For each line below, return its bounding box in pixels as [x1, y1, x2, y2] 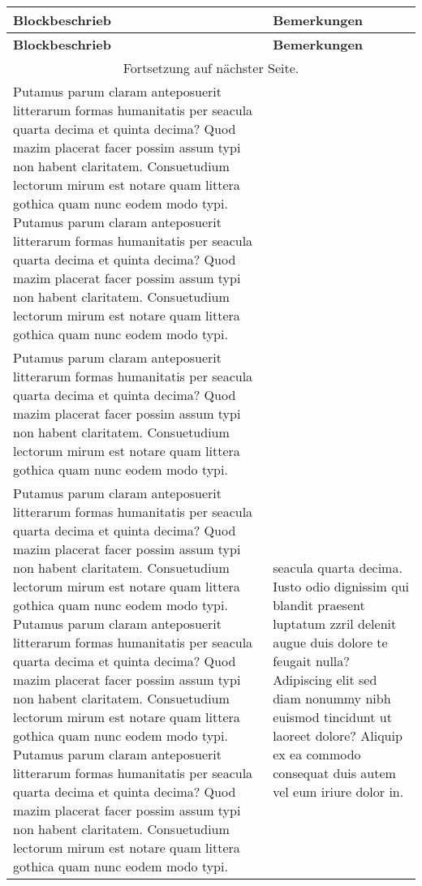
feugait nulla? [273, 652, 350, 670]
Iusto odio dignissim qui [273, 577, 410, 596]
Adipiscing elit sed [273, 670, 377, 689]
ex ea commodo [273, 745, 361, 763]
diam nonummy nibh [273, 689, 391, 708]
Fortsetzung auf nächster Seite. [123, 58, 299, 77]
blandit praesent [273, 596, 365, 614]
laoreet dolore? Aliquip [273, 726, 403, 745]
